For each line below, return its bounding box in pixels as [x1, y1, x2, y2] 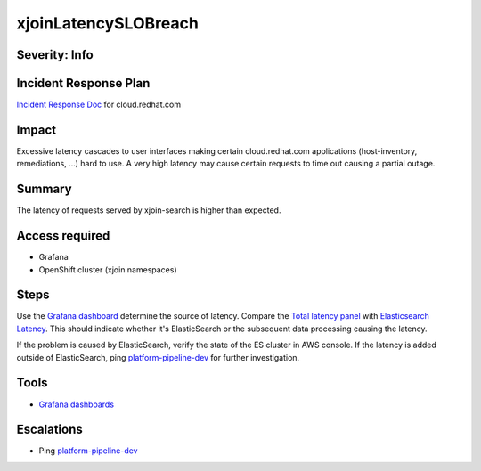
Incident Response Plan [16, 76, 151, 91]
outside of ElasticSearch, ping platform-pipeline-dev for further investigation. [16, 352, 300, 362]
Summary [16, 182, 72, 197]
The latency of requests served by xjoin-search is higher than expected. [16, 205, 281, 215]
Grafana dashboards [38, 399, 115, 410]
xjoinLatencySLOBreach [16, 13, 200, 33]
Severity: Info [16, 47, 94, 62]
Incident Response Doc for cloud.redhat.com [16, 99, 182, 110]
